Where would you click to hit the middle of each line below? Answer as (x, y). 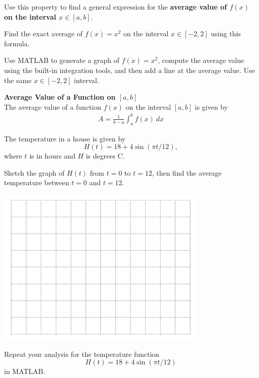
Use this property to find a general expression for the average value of (116, 7)
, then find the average (187, 172)
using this (226, 33)
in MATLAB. (25, 371)
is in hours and (52, 156)
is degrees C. (105, 156)
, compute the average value (201, 60)
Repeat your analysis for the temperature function (82, 354)
